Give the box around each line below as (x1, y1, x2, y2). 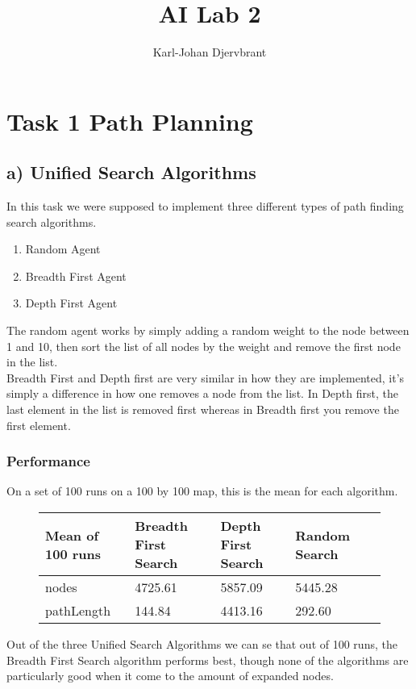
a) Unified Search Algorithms (6, 160, 256, 185)
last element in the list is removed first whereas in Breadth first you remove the (6, 401, 399, 418)
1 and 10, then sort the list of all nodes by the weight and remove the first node (6, 337, 401, 354)
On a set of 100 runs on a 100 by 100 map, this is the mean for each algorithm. (6, 482, 398, 499)
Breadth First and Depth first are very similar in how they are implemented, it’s (6, 369, 405, 386)
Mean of (45, 525, 99, 545)
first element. (6, 416, 71, 433)
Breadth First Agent (25, 267, 127, 284)
